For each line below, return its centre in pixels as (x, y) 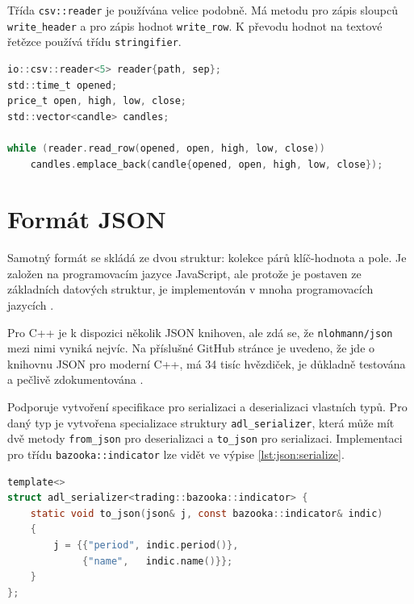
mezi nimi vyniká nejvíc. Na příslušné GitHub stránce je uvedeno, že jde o (191, 348)
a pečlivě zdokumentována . (75, 379)
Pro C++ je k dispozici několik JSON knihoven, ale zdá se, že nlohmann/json (200, 332)
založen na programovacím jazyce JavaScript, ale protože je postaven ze (184, 273)
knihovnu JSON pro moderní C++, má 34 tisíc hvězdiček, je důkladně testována (207, 363)
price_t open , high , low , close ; (97, 101)
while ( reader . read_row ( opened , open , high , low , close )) (166, 148)
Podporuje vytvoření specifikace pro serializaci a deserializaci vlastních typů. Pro (207, 407)
